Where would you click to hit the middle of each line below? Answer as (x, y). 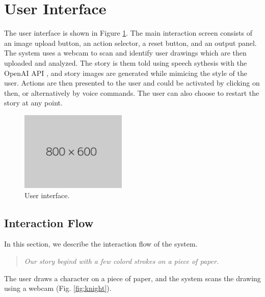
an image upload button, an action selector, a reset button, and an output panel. (130, 43)
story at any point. (33, 103)
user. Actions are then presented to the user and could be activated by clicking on (132, 83)
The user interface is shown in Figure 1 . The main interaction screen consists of (128, 33)
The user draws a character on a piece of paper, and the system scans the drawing (132, 278)
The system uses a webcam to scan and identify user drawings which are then (125, 53)
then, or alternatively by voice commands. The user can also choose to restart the (132, 92)
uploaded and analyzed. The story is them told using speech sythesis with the (126, 62)
